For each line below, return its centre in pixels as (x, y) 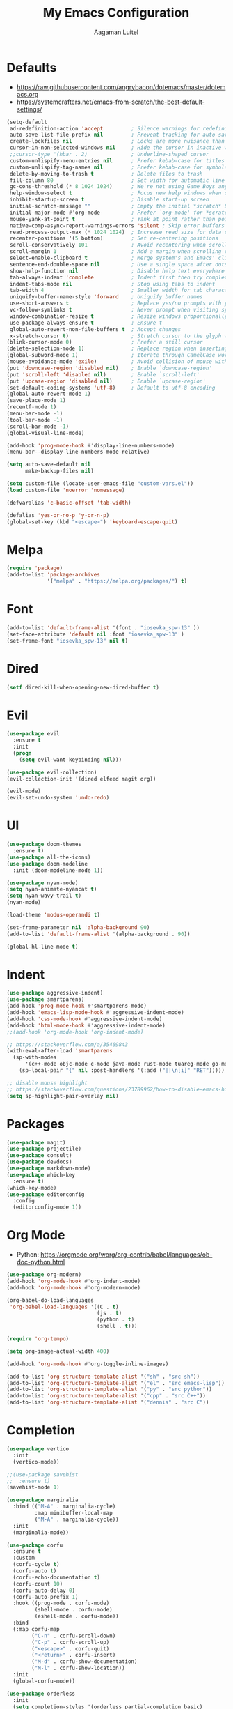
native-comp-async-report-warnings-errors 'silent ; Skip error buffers (117, 225)
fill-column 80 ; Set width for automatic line (117, 180)
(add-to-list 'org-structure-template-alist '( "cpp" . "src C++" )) (106, 1396)
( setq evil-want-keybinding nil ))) (71, 760)
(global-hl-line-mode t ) (42, 947)
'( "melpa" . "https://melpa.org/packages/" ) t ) (117, 581)
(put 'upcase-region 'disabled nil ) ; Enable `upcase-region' (106, 381)
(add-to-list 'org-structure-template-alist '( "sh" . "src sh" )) (103, 1377)
